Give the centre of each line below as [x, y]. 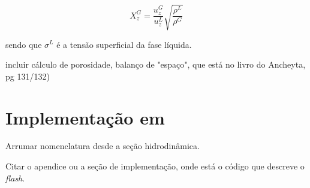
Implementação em [85, 117]
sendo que [24, 44]
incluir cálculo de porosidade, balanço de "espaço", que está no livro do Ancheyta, [156, 64]
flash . [15, 178]
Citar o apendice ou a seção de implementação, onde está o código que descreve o [155, 166]
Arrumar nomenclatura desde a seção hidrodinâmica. [103, 146]
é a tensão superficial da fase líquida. [124, 44]
